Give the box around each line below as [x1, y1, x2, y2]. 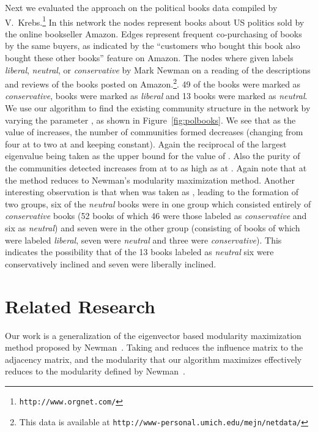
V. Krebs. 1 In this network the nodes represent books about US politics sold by [5, 13, 305, 28]
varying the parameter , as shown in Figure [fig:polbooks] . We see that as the [5, 113, 296, 126]
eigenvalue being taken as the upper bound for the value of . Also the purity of [5, 149, 300, 162]
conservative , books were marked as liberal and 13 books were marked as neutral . [5, 89, 308, 102]
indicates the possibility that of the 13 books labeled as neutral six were [5, 245, 274, 258]
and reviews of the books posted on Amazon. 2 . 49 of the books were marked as [5, 76, 301, 90]
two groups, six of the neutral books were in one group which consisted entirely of [5, 197, 311, 210]
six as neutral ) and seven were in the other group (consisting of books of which [5, 222, 300, 234]
